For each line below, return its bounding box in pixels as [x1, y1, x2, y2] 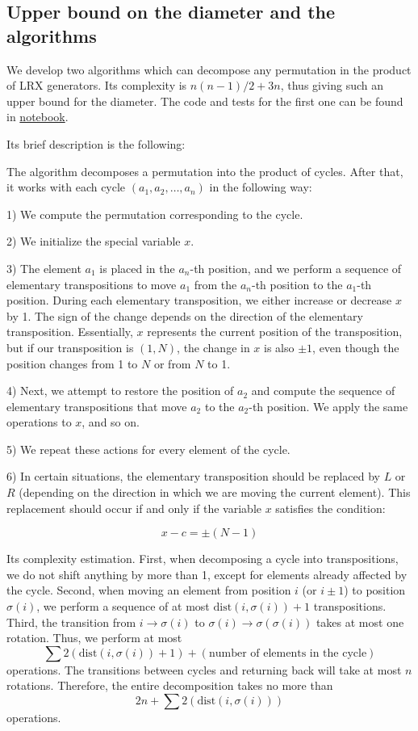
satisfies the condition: [275, 499, 386, 516]
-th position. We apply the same [249, 397, 408, 414]
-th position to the [252, 275, 343, 292]
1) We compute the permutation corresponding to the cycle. [6, 205, 303, 222]
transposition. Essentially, [6, 323, 133, 340]
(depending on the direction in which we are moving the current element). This [19, 484, 411, 501]
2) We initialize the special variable [6, 233, 181, 250]
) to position [344, 582, 406, 599]
